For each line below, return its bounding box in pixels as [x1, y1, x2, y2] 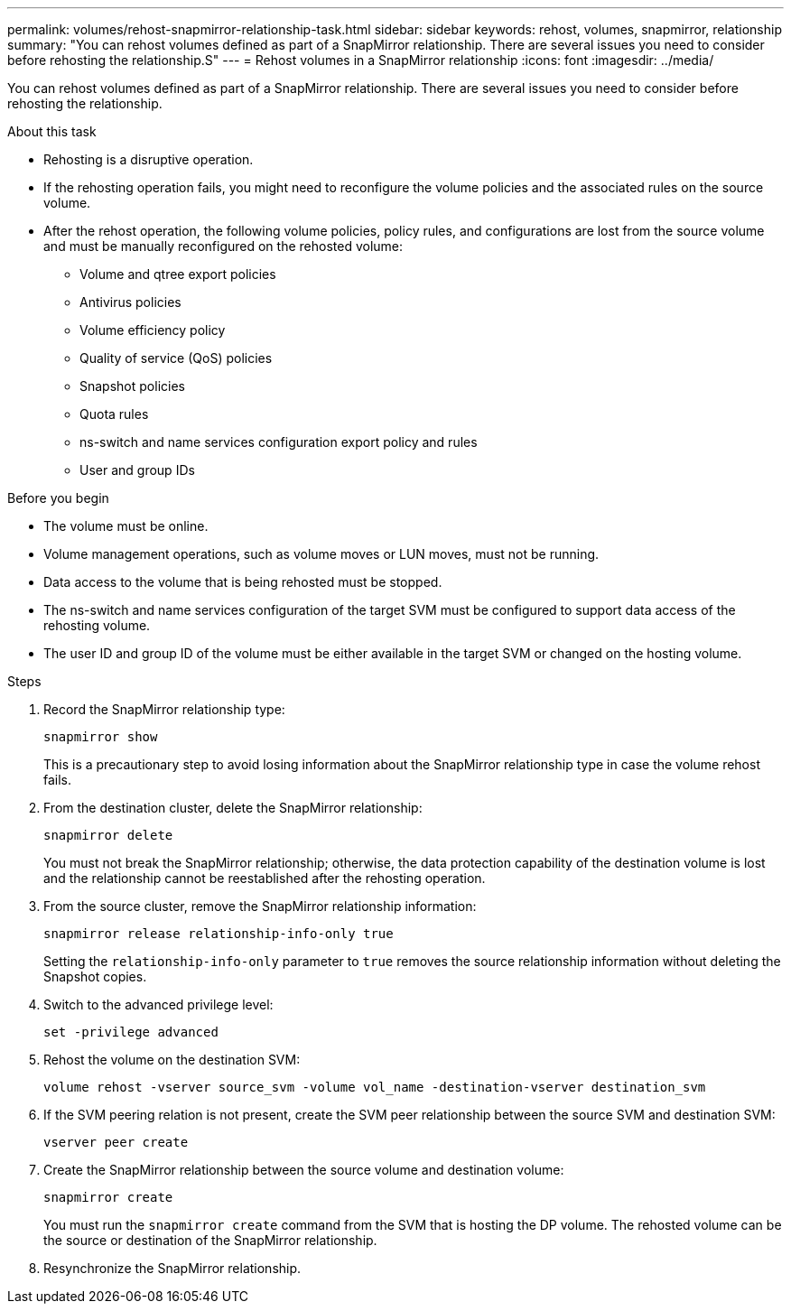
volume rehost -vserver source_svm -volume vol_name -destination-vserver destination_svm [43, 1080, 706, 1094]
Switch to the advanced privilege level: [43, 997, 274, 1012]
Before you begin [7, 490, 109, 506]
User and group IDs [79, 462, 195, 478]
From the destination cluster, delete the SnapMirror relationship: [43, 800, 423, 815]
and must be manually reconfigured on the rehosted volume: [43, 238, 404, 254]
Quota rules [79, 406, 149, 422]
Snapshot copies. [43, 969, 147, 984]
